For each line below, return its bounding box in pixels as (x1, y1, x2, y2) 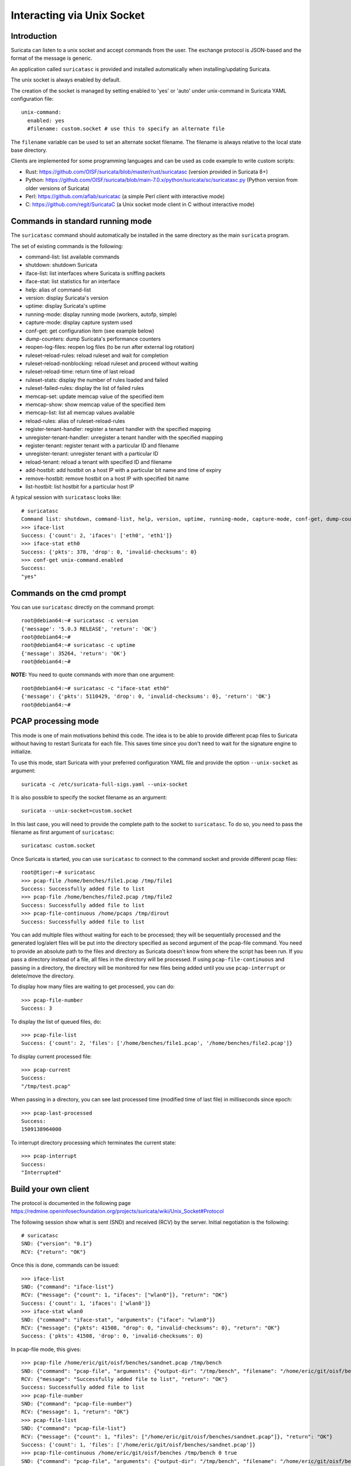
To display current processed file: (11, 1053, 92, 1060)
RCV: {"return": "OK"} (21, 1248, 87, 1255)
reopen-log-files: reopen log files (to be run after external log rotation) (25, 344, 195, 351)
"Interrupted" (21, 1169, 61, 1176)
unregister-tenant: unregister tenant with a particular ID (25, 450, 159, 457)
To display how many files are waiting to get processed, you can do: (11, 983, 175, 990)
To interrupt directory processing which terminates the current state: (11, 1139, 177, 1146)
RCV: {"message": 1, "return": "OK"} (21, 1409, 130, 1416)
